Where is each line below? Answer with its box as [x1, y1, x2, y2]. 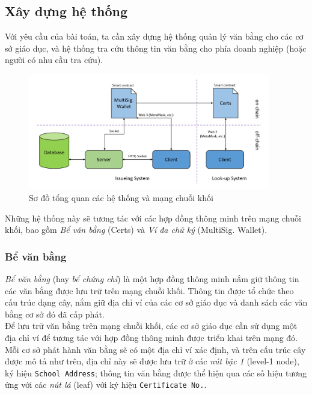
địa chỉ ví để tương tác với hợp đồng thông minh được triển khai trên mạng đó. [5, 331, 298, 343]
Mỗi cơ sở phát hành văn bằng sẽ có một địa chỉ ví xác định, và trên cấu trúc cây [5, 343, 306, 355]
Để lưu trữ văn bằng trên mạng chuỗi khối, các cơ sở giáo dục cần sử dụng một [5, 319, 298, 332]
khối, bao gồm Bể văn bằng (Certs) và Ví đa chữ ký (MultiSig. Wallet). [5, 223, 268, 236]
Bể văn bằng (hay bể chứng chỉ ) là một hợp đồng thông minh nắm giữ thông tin [5, 272, 299, 285]
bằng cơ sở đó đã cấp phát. [5, 307, 105, 320]
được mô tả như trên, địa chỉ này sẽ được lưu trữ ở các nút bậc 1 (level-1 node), [5, 355, 299, 367]
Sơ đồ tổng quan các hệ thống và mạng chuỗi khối [29, 191, 213, 204]
